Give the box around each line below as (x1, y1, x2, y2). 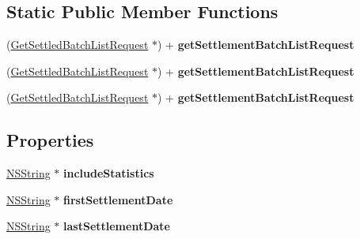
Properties (6, 128, 94, 152)
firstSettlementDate (63, 191, 173, 207)
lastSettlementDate (63, 218, 170, 234)
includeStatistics (63, 165, 154, 181)
